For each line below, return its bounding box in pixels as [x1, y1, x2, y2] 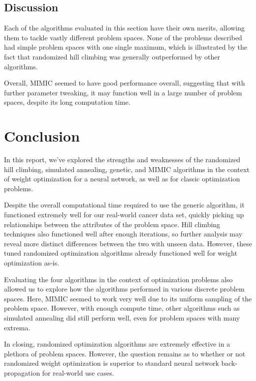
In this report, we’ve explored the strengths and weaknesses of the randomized [4, 154, 241, 165]
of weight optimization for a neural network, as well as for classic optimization [4, 174, 240, 184]
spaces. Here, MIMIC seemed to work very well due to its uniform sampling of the [4, 293, 252, 303]
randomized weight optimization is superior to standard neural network [4, 358, 219, 368]
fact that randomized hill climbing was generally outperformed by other [4, 51, 220, 61]
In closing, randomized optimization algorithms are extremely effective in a [4, 339, 230, 349]
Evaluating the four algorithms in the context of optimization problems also [4, 274, 233, 284]
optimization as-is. [4, 258, 60, 268]
